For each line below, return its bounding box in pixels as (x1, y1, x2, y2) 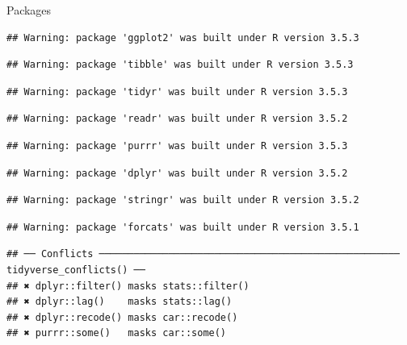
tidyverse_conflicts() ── (6, 264, 145, 276)
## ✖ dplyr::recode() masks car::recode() (6, 311, 238, 323)
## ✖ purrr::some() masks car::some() (6, 327, 227, 339)
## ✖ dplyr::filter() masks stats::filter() (6, 280, 250, 292)
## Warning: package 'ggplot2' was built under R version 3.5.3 (6, 31, 359, 44)
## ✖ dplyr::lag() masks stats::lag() (6, 296, 233, 308)
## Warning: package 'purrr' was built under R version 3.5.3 (6, 139, 348, 152)
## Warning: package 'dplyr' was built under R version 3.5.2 (6, 167, 348, 179)
